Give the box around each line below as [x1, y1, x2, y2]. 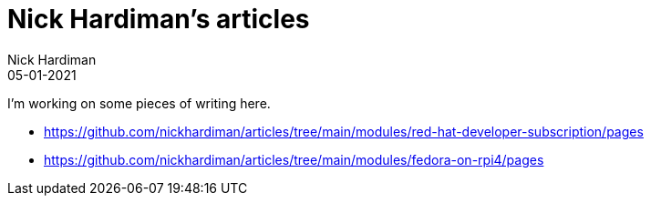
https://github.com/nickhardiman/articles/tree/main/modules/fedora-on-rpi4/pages [44, 151, 544, 167]
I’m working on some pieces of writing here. [7, 95, 271, 111]
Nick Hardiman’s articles [7, 4, 310, 35]
